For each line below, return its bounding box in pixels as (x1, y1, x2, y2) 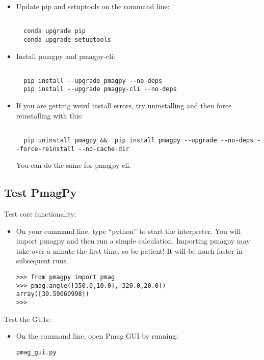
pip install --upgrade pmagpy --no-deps (23, 77, 163, 84)
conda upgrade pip (23, 27, 86, 35)
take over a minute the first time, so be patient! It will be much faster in (16, 245, 243, 256)
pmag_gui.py (16, 348, 57, 356)
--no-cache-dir (78, 145, 129, 153)
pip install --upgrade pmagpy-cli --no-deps (23, 85, 177, 93)
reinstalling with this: (16, 110, 83, 121)
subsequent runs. (16, 255, 68, 266)
